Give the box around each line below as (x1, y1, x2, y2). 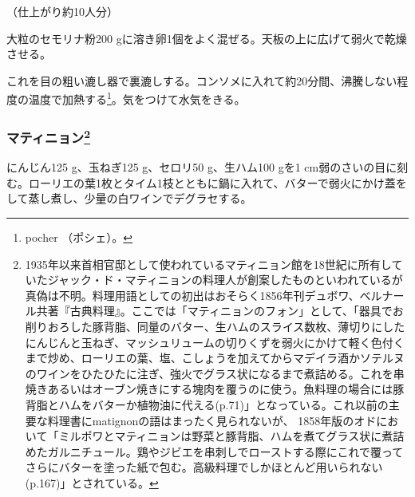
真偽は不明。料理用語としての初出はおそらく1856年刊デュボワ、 (25, 286, 360, 303)
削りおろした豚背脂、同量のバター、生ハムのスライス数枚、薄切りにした (25, 318, 405, 335)
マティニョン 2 (6, 125, 91, 147)
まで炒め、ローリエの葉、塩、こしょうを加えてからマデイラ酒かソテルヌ (25, 349, 405, 366)
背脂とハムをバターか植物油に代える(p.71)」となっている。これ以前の (25, 396, 389, 413)
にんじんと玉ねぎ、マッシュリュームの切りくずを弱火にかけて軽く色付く (25, 333, 405, 350)
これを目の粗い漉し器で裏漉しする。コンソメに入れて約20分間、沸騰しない (6, 72, 397, 89)
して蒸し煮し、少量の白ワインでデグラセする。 (6, 190, 252, 207)
